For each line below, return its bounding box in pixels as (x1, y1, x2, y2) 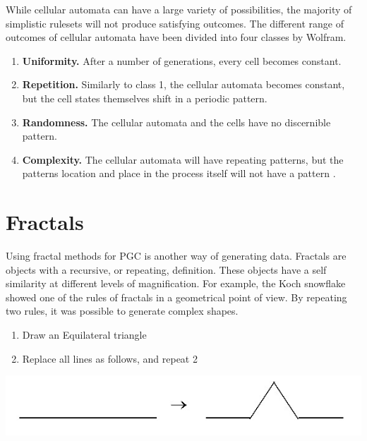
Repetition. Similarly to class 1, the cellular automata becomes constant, (22, 77, 345, 92)
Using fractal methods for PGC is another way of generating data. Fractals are (6, 248, 347, 263)
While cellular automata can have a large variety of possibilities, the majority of (6, 2, 352, 16)
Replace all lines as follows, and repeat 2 (22, 351, 198, 366)
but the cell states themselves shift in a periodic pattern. (22, 90, 267, 105)
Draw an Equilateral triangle (22, 327, 147, 342)
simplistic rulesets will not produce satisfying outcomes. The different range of (6, 16, 344, 30)
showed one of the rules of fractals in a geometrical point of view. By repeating (6, 289, 347, 304)
